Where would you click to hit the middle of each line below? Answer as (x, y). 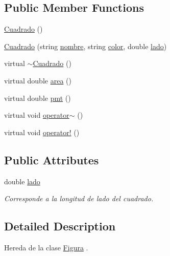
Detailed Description (60, 226)
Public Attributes (52, 159)
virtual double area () (38, 80)
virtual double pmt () (38, 98)
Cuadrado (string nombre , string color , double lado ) (86, 46)
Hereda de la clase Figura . (46, 247)
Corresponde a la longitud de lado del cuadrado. (79, 198)
